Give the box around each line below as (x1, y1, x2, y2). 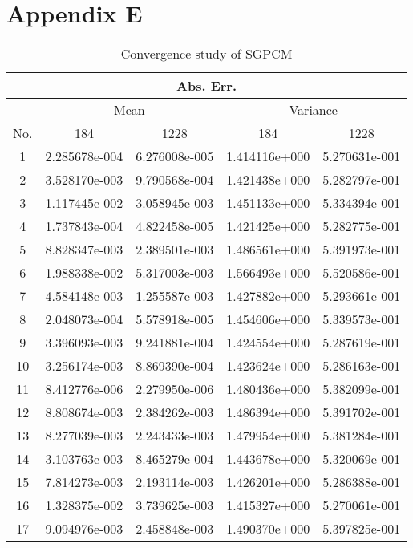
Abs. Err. (176, 76, 237, 95)
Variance (289, 100, 338, 120)
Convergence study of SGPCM (120, 44, 293, 63)
